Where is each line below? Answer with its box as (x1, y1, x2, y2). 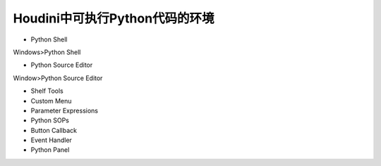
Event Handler (30, 136, 72, 144)
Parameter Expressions (30, 106, 99, 115)
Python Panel (30, 146, 70, 154)
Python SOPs (30, 116, 70, 124)
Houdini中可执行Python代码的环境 (13, 11, 214, 26)
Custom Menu (30, 96, 72, 105)
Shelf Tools (30, 87, 64, 95)
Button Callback (30, 126, 78, 134)
